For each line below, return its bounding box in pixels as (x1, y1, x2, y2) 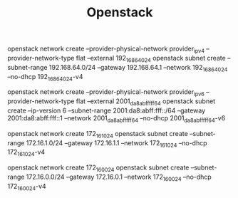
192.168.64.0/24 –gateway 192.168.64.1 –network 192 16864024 (48, 63, 228, 73)
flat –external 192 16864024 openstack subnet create (76, 53, 226, 64)
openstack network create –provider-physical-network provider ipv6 (7, 88, 205, 98)
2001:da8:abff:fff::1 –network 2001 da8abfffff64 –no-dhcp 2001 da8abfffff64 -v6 (7, 113, 226, 124)
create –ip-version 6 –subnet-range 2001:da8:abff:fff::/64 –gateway (7, 106, 206, 115)
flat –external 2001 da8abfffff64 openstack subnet (76, 97, 216, 107)
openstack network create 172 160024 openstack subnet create (7, 163, 190, 173)
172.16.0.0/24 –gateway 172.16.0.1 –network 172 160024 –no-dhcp (26, 172, 212, 182)
